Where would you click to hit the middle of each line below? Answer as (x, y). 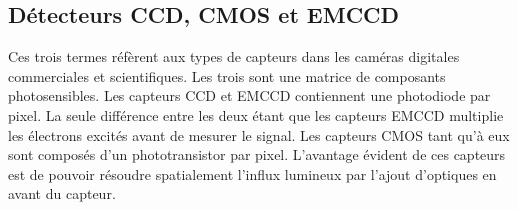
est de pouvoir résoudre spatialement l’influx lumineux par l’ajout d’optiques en (252, 173)
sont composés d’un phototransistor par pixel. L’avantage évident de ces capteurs (257, 154)
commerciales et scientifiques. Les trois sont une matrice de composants (227, 75)
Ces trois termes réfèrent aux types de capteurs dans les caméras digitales (234, 56)
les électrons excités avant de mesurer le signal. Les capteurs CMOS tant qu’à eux (259, 134)
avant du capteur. (62, 193)
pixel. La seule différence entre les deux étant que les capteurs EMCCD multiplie (256, 114)
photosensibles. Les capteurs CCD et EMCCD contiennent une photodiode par (249, 95)
